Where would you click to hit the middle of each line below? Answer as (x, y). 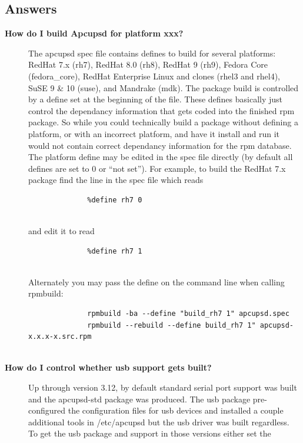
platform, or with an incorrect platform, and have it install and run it (154, 133)
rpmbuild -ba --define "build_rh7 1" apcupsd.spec (188, 314)
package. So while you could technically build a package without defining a (163, 122)
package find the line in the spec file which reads (116, 180)
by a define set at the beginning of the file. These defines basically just (156, 99)
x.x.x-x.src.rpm (60, 337)
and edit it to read (61, 231)
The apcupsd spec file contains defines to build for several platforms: (152, 53)
